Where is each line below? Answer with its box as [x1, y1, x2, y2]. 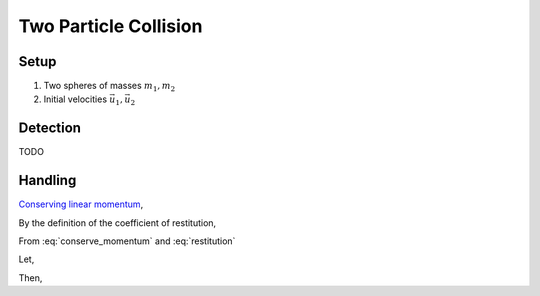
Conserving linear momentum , [18, 198, 144, 210]
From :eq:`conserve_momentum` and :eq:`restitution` [18, 235, 236, 247]
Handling [18, 172, 77, 189]
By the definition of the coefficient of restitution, [18, 216, 217, 229]
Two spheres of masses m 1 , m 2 [43, 80, 176, 94]
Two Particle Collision [18, 15, 203, 37]
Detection [18, 120, 82, 137]
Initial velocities [43, 93, 108, 105]
